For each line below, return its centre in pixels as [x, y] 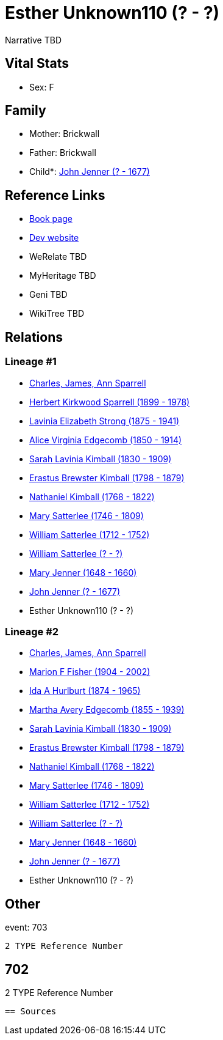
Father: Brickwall [63, 153]
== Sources [31, 1011]
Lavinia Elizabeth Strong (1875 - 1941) [104, 421]
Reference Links [55, 195]
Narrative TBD [33, 40]
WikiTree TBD [57, 314]
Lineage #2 [32, 631]
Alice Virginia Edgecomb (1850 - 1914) [106, 440]
